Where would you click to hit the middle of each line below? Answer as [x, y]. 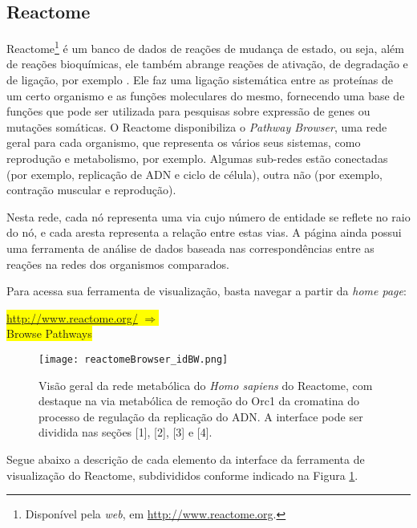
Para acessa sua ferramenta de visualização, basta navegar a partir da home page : [206, 291]
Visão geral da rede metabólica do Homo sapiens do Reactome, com [206, 385]
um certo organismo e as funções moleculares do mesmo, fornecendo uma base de [206, 95]
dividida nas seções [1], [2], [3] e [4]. [126, 432]
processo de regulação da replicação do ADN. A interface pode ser [201, 416]
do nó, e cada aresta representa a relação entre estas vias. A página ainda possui [204, 232]
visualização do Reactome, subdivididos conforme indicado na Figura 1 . [182, 475]
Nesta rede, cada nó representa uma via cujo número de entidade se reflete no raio [208, 216]
